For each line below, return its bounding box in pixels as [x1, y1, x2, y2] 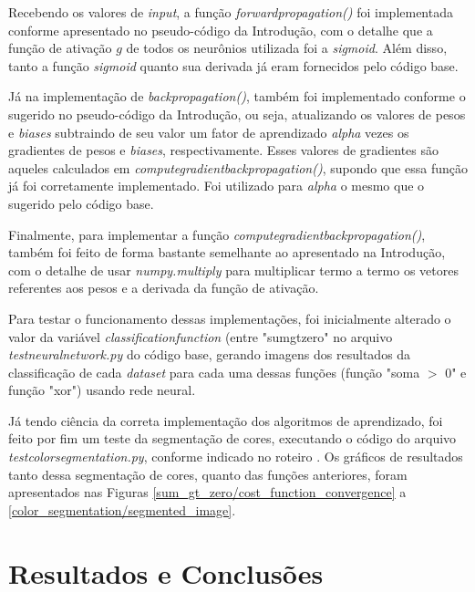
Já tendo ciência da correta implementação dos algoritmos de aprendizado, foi [8, 410, 443, 430]
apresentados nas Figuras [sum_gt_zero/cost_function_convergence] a [8, 483, 407, 502]
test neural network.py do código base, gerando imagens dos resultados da [8, 345, 411, 364]
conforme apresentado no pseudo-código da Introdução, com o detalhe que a [8, 20, 433, 39]
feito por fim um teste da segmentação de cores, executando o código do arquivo [8, 429, 457, 448]
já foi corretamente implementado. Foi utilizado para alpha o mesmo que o [8, 176, 425, 195]
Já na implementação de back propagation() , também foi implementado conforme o [8, 87, 466, 106]
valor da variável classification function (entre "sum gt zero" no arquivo [8, 327, 393, 346]
